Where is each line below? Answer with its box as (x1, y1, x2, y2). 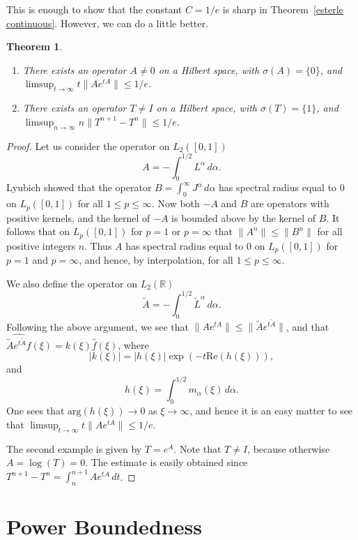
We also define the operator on (6, 276, 137, 290)
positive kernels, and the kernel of (6, 210, 150, 225)
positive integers (6, 238, 75, 253)
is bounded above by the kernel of (171, 210, 316, 225)
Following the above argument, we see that (6, 319, 189, 333)
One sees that (6, 403, 65, 418)
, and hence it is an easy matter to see (189, 403, 353, 418)
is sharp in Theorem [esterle (222, 2, 343, 16)
